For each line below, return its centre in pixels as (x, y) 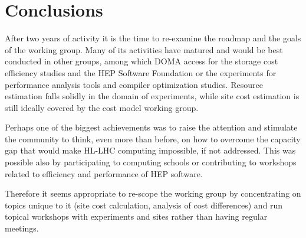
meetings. (22, 228)
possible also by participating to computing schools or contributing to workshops (151, 162)
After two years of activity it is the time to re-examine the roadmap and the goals (153, 38)
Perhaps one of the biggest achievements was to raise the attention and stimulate (151, 127)
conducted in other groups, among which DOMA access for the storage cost (142, 61)
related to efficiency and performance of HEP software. (104, 173)
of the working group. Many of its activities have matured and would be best (144, 49)
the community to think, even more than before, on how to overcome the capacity (153, 138)
